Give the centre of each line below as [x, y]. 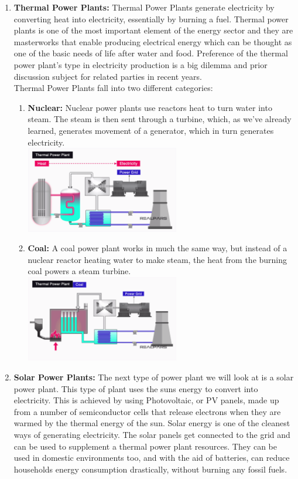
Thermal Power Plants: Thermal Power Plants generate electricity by [144, 7]
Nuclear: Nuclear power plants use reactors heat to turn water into [150, 107]
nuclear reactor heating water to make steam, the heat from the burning [157, 259]
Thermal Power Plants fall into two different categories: [113, 88]
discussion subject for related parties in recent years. [108, 76]
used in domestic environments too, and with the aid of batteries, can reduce [152, 458]
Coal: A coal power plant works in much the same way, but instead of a [157, 248]
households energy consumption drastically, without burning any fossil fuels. [150, 469]
